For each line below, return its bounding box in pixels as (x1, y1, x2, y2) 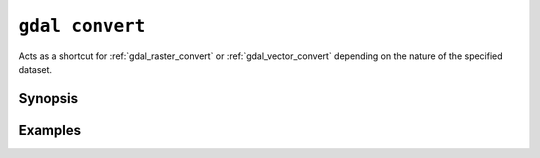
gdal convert (18, 15, 146, 37)
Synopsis (18, 90, 79, 107)
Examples (18, 121, 82, 139)
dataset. (18, 63, 53, 75)
